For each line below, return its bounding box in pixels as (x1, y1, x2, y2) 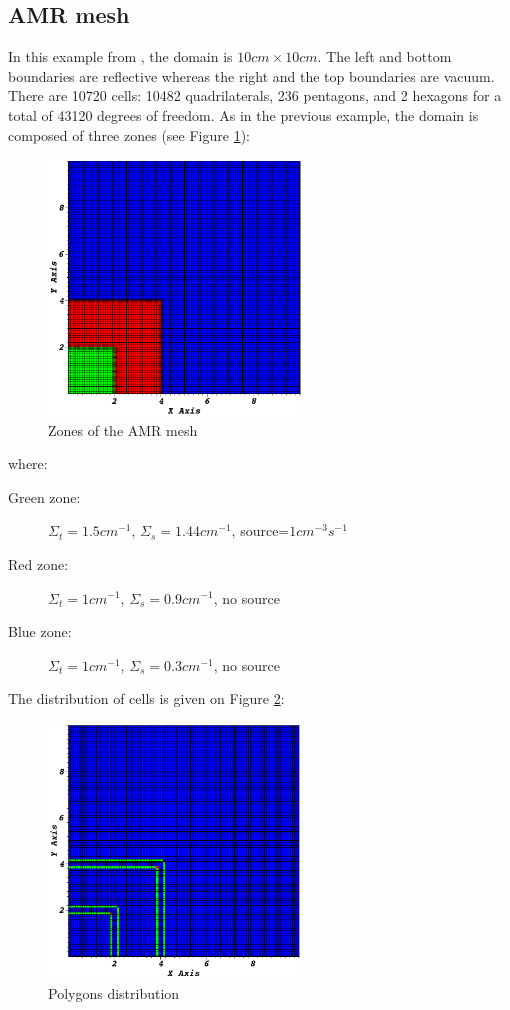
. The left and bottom (317, 46, 452, 67)
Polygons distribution (48, 982, 180, 1003)
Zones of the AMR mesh (48, 419, 198, 440)
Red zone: (8, 553, 69, 574)
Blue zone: (8, 621, 72, 642)
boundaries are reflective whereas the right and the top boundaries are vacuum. (8, 65, 495, 86)
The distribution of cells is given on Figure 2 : (8, 688, 285, 709)
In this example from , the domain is (8, 46, 233, 67)
